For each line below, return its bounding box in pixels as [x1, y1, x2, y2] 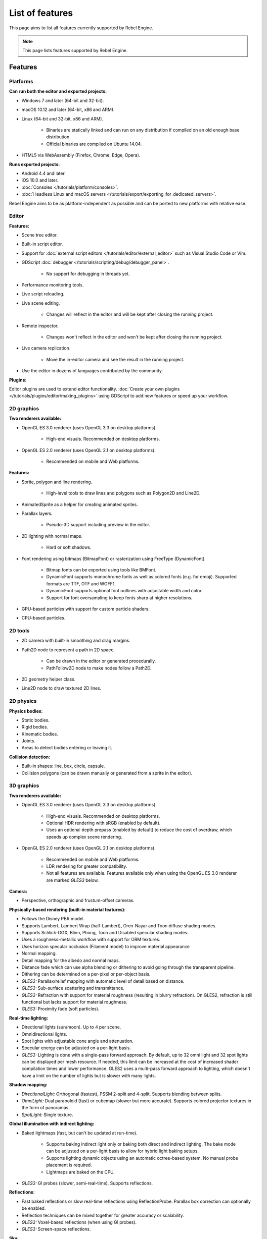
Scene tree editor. [21, 232, 58, 238]
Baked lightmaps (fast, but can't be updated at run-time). [21, 1130, 138, 1136]
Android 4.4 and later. [21, 170, 66, 176]
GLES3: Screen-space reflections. [21, 1226, 91, 1232]
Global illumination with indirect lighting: [9, 1121, 94, 1127]
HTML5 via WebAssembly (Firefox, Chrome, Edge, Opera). [21, 152, 140, 158]
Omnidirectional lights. [21, 1031, 68, 1037]
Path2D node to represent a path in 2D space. [21, 647, 115, 653]
